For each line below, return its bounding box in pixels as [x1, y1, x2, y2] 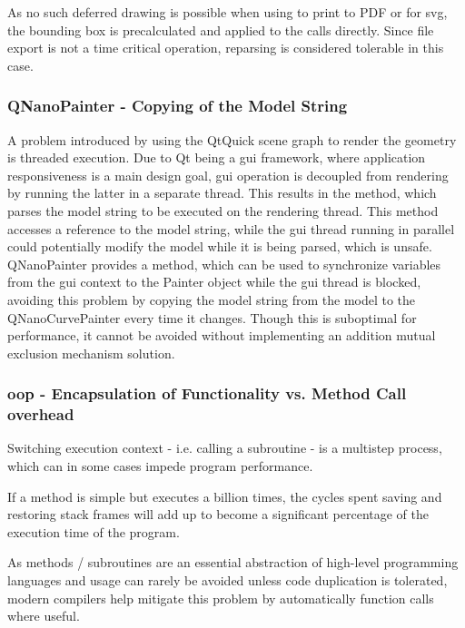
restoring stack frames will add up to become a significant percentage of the [7, 505, 429, 524]
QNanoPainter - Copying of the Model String [7, 94, 348, 117]
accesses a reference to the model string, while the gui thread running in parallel [7, 219, 455, 238]
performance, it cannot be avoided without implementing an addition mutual [7, 326, 436, 345]
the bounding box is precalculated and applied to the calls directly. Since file [7, 20, 434, 39]
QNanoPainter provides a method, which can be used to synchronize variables [7, 254, 441, 273]
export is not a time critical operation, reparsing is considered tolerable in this [7, 38, 444, 57]
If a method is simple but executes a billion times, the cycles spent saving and [7, 486, 442, 505]
